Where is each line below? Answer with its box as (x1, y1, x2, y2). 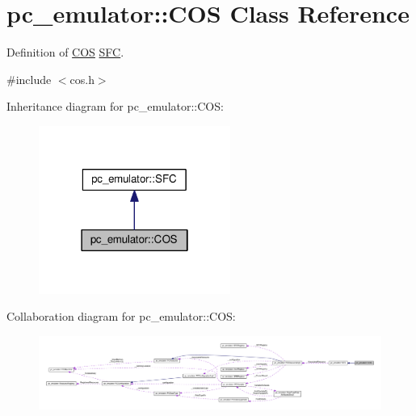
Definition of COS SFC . (6, 44, 124, 61)
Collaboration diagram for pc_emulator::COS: (6, 308, 236, 325)
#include (6, 70, 52, 87)
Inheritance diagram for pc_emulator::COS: (6, 98, 224, 115)
